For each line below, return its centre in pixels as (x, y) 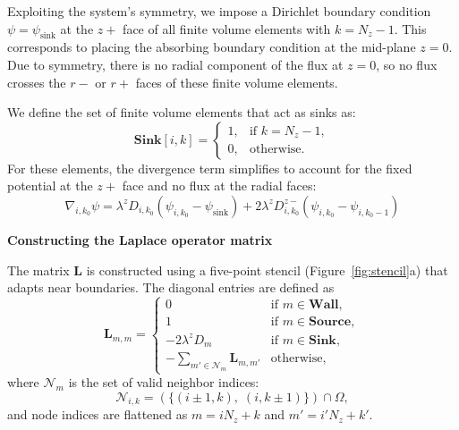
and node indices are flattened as (98, 414)
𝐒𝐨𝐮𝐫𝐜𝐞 (330, 322)
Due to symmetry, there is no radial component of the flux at (175, 64)
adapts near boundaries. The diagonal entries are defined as (171, 287)
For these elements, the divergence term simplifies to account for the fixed (210, 168)
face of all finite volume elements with (227, 28)
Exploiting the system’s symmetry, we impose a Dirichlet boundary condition (219, 11)
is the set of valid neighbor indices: (164, 382)
